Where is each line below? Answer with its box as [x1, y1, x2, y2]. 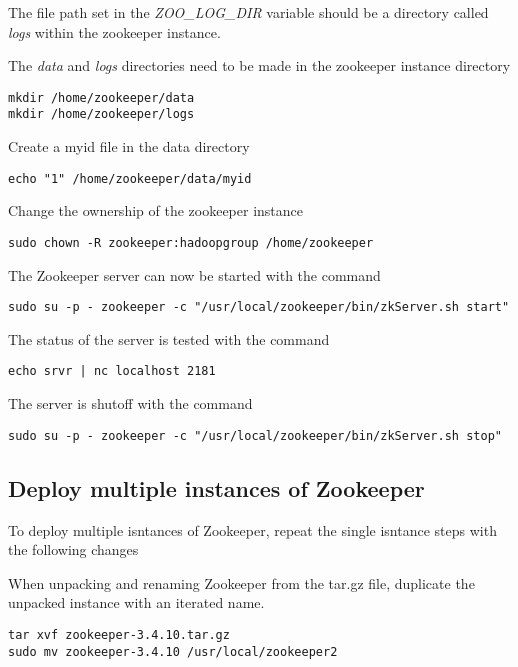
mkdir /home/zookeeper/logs [8, 107, 195, 122]
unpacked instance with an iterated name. [8, 592, 265, 613]
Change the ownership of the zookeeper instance [8, 200, 303, 221]
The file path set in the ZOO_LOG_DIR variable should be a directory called [8, 2, 489, 22]
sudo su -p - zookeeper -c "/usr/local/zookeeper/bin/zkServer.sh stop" [8, 428, 502, 443]
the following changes [8, 539, 139, 560]
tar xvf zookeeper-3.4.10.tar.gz [8, 627, 230, 642]
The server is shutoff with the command [8, 393, 253, 414]
